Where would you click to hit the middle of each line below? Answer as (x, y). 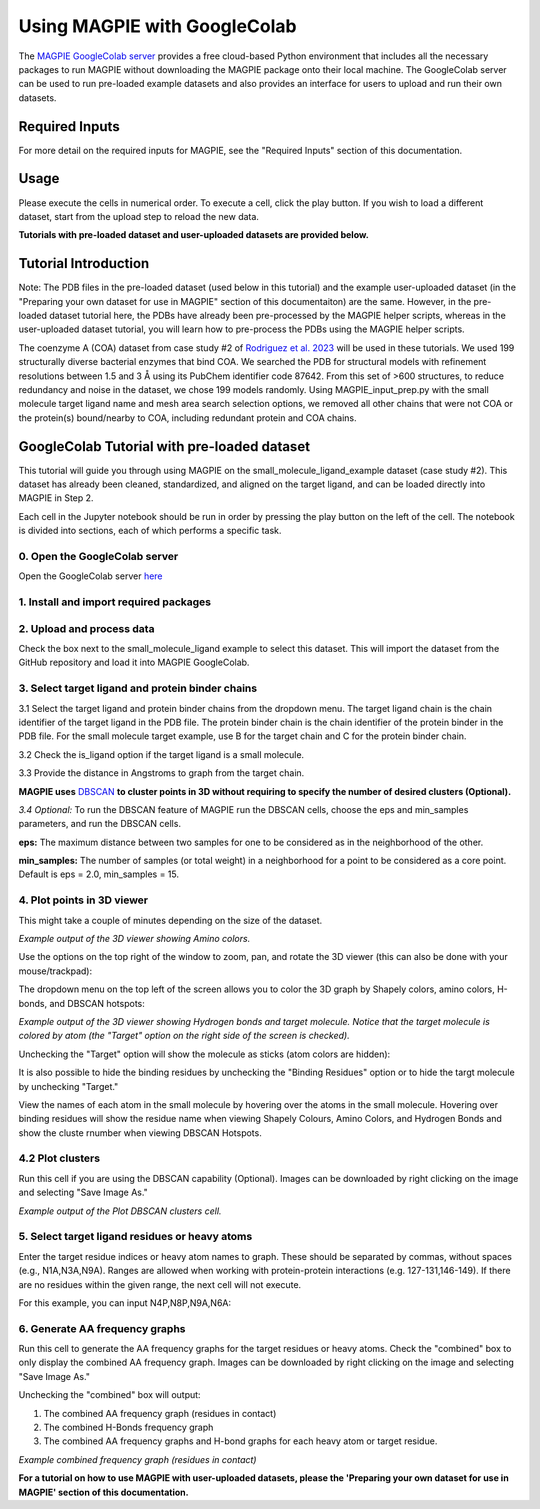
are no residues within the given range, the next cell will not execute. (160, 1284)
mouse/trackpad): (55, 971)
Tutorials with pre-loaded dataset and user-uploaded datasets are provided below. (193, 235)
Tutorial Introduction (84, 263)
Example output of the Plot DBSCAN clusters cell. (120, 1211)
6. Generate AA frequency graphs (102, 1328)
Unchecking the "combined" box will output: (109, 1395)
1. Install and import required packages (115, 602)
